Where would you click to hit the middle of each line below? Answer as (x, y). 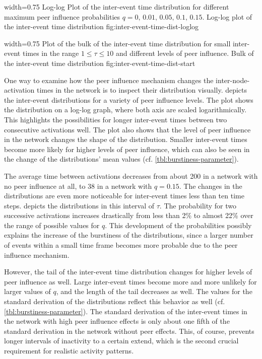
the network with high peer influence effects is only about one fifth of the (117, 321)
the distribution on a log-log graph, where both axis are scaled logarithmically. (125, 110)
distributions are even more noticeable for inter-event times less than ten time (124, 196)
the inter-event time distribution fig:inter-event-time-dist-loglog (102, 26)
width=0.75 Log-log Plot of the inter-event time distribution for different (117, 7)
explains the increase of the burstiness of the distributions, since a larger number (129, 235)
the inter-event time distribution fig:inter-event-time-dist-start (100, 63)
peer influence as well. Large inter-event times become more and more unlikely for (130, 281)
